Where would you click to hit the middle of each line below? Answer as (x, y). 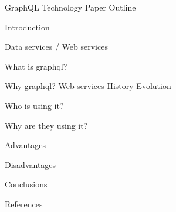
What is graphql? (36, 66)
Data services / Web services (56, 47)
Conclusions (26, 184)
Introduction (27, 27)
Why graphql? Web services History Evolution (88, 86)
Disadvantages (31, 164)
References (24, 204)
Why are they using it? (46, 125)
